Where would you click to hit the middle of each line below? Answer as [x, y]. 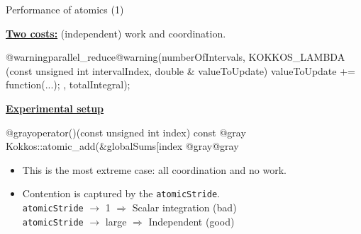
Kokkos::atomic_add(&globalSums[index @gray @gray [122, 146]
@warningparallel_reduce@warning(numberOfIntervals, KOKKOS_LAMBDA [176, 57]
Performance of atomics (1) [65, 9]
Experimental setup [55, 108]
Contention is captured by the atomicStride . [121, 193]
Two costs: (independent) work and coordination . [116, 33]
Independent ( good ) [191, 221]
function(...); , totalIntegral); [68, 84]
